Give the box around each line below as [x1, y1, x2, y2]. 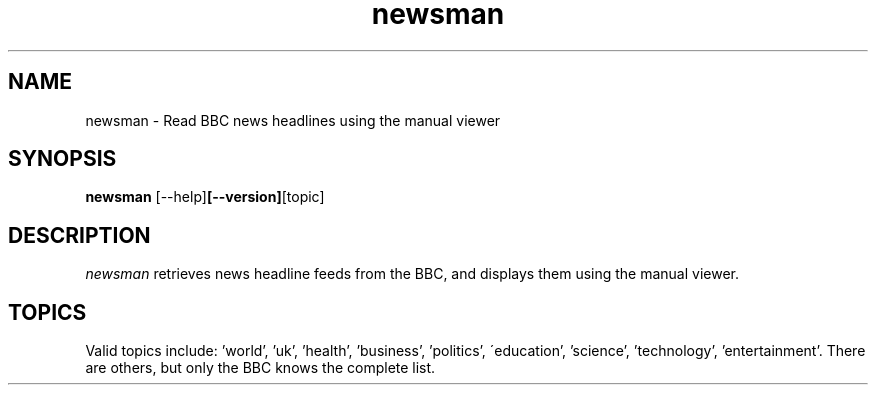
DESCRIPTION [8, 222, 151, 248]
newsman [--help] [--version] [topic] [85, 188, 325, 206]
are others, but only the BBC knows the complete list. [85, 359, 436, 377]
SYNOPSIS [8, 146, 117, 172]
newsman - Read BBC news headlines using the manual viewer [85, 111, 501, 129]
